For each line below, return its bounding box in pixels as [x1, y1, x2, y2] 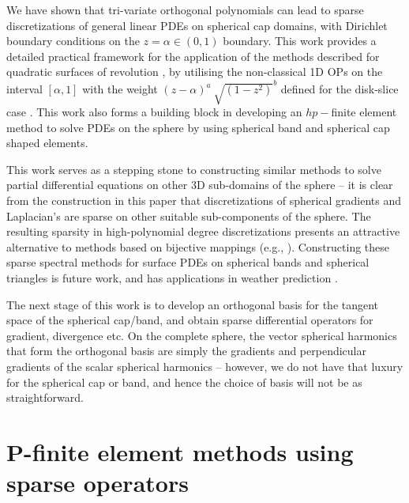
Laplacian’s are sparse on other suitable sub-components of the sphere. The [6, 207, 371, 224]
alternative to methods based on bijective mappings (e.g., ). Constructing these [6, 238, 390, 255]
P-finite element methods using [6, 435, 354, 467]
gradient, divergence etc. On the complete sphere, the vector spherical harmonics [6, 327, 397, 343]
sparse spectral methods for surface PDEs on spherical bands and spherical [6, 254, 370, 270]
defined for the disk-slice [280, 81, 399, 97]
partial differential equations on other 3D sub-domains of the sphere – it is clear [6, 176, 393, 193]
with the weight [82, 81, 158, 97]
